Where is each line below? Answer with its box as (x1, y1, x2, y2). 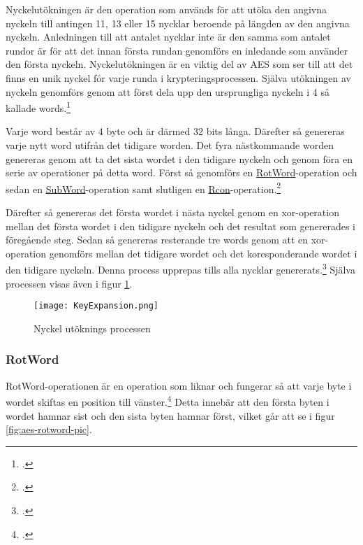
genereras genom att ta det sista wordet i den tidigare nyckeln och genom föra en (6, 151, 353, 166)
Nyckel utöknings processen (34, 320, 151, 335)
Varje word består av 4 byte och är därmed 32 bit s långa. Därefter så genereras (6, 124, 345, 139)
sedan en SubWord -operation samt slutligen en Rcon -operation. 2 (6, 179, 281, 196)
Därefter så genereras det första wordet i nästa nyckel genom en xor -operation (6, 205, 339, 220)
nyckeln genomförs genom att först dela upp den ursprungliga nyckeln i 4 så (6, 84, 330, 99)
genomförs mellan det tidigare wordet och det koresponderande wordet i (49, 246, 357, 260)
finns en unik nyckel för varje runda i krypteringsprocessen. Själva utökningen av (6, 70, 351, 85)
